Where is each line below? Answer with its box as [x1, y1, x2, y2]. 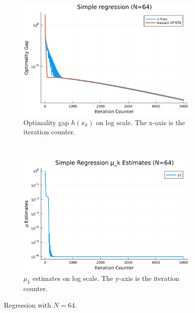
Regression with [4, 299, 51, 310]
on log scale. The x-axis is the [96, 117, 185, 127]
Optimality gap [23, 117, 69, 127]
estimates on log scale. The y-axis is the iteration [33, 273, 179, 283]
